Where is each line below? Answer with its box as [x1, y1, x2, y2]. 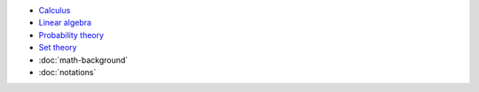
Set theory [38, 42, 77, 53]
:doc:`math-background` [38, 54, 129, 65]
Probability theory [38, 29, 105, 40]
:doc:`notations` [38, 66, 97, 77]
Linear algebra [38, 18, 92, 28]
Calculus [38, 5, 71, 15]
